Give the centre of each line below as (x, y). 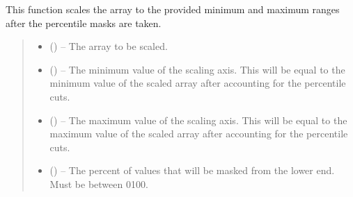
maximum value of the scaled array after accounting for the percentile (199, 134)
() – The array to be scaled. (109, 46)
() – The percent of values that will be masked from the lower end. (192, 170)
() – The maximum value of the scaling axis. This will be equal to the (198, 120)
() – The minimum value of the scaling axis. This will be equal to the (197, 69)
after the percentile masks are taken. (84, 23)
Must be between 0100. (99, 183)
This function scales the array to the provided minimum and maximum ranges (173, 9)
